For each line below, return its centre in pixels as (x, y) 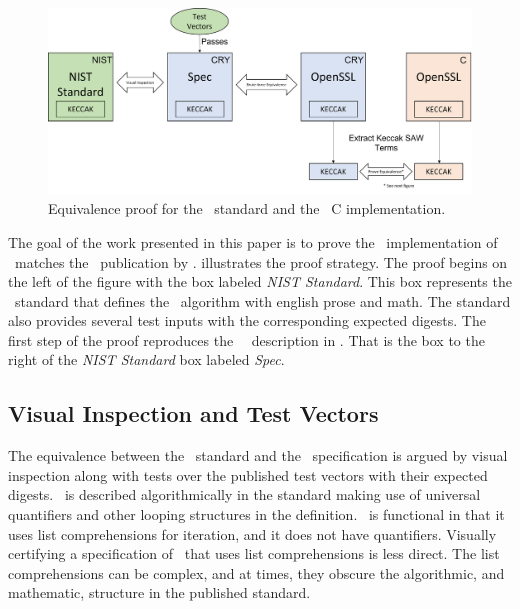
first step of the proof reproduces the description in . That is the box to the (246, 339)
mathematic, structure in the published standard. (159, 592)
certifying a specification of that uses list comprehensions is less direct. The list (254, 553)
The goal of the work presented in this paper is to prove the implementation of (253, 241)
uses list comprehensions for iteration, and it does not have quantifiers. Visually (252, 533)
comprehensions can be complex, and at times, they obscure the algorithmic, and (256, 572)
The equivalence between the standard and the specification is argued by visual (258, 455)
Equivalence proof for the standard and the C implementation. (247, 208)
